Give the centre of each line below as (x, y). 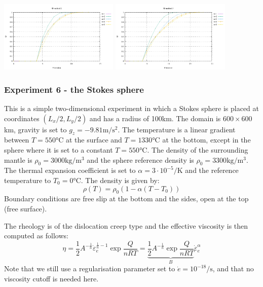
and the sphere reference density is (140, 159)
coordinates (22, 118)
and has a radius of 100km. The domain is (155, 118)
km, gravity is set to (35, 129)
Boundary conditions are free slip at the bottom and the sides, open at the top (126, 199)
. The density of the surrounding (198, 150)
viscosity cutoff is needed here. (51, 278)
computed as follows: (36, 236)
